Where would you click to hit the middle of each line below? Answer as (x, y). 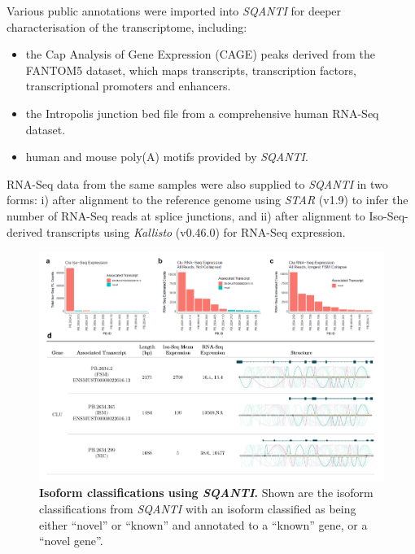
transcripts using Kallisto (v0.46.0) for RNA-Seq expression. (196, 231)
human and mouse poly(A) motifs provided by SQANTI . (167, 157)
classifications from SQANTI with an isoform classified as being (198, 508)
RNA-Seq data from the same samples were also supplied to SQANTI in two (197, 183)
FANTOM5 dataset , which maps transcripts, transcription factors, (191, 70)
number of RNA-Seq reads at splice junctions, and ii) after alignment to (186, 215)
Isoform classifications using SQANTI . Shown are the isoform (206, 493)
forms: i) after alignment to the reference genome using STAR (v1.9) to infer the (207, 200)
